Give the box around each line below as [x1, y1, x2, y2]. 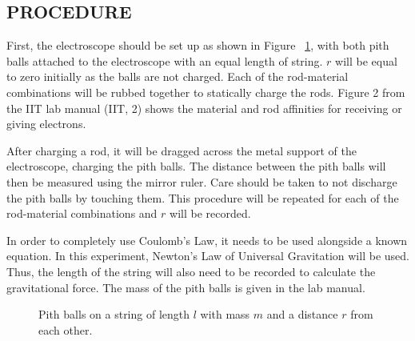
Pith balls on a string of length [38, 306, 190, 323]
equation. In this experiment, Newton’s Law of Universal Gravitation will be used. [6, 247, 409, 264]
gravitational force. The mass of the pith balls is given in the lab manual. [6, 279, 365, 295]
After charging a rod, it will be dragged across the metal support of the [6, 142, 357, 158]
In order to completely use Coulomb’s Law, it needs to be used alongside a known [6, 231, 408, 248]
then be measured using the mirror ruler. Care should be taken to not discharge [6, 173, 397, 190]
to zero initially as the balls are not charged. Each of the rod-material [6, 68, 349, 85]
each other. [38, 321, 93, 338]
